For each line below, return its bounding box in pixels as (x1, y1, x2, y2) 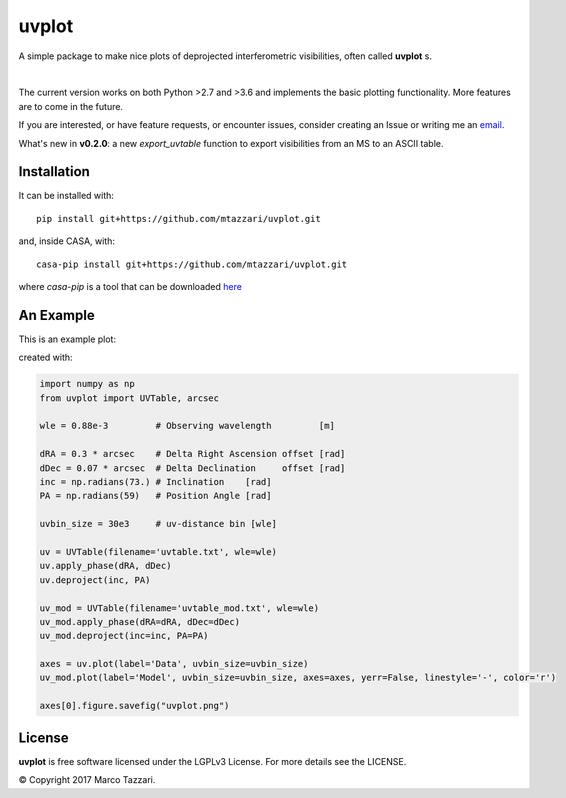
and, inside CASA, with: (18, 235, 115, 247)
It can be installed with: (18, 190, 115, 202)
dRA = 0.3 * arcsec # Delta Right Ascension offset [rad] (39, 448, 346, 460)
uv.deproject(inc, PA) (39, 574, 151, 585)
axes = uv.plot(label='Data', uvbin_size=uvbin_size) (39, 658, 309, 670)
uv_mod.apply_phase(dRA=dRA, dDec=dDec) (39, 616, 240, 627)
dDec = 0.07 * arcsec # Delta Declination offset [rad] (39, 462, 346, 474)
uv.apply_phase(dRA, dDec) (39, 560, 172, 572)
